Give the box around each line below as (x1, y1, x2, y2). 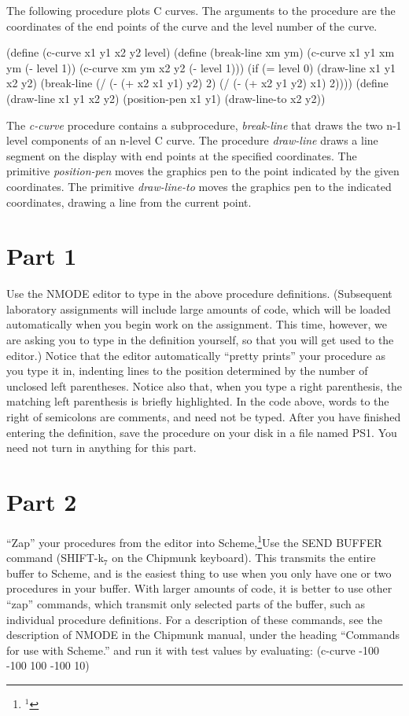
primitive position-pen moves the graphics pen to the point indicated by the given (6, 163, 400, 179)
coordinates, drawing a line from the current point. (6, 193, 252, 210)
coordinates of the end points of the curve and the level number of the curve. (6, 17, 378, 34)
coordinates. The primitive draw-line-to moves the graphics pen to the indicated (6, 178, 392, 194)
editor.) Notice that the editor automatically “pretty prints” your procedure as (6, 347, 385, 363)
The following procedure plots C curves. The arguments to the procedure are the (6, 2, 396, 18)
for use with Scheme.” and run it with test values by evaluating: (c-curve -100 (6, 641, 379, 658)
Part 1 (6, 240, 77, 272)
